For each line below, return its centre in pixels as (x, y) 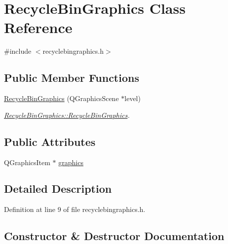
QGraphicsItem (27, 162)
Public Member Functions (72, 78)
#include (18, 51)
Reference (38, 27)
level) (133, 98)
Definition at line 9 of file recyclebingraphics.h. (75, 209)
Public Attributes (50, 141)
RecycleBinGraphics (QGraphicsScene (61, 98)
